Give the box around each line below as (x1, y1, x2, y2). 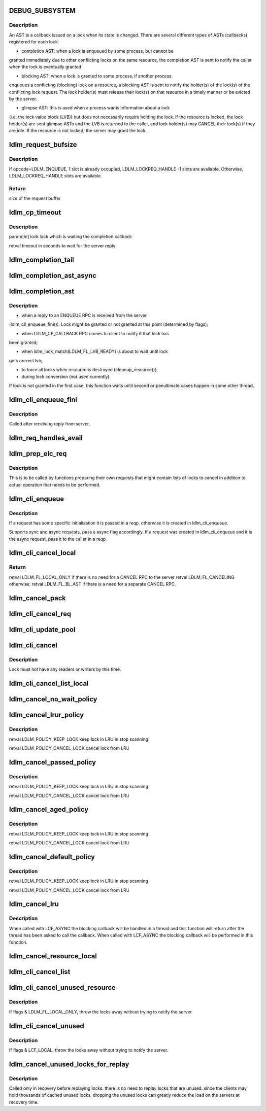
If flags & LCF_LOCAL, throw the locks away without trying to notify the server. (9, 1047, 168, 1053)
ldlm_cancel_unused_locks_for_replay (9, 1060, 130, 1068)
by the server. (9, 96, 37, 102)
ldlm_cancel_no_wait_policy (9, 695, 98, 703)
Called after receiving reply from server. (9, 421, 90, 427)
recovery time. (9, 1099, 39, 1105)
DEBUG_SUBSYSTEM (9, 6, 76, 15)
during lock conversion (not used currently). (21, 374, 111, 380)
